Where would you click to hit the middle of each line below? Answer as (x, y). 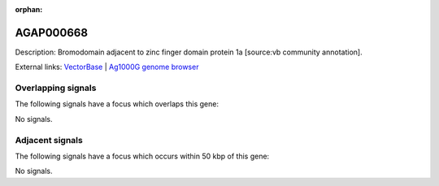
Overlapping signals (56, 88)
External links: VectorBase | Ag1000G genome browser (107, 67)
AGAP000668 (52, 32)
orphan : (29, 9)
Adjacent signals (49, 140)
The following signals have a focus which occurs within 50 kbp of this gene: (142, 156)
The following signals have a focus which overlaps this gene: (117, 104)
